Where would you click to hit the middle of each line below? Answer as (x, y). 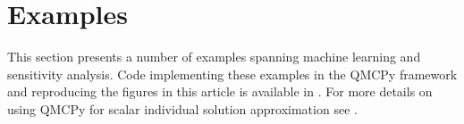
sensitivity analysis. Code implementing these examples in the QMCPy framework (232, 74)
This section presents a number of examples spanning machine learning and (214, 57)
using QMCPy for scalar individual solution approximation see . (182, 108)
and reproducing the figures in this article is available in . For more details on (220, 91)
